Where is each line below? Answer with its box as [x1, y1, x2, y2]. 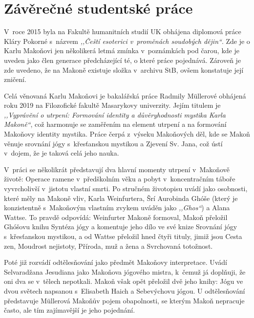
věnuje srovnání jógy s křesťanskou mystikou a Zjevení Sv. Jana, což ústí [4, 138, 223, 148]
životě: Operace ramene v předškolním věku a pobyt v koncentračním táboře [4, 174, 235, 184]
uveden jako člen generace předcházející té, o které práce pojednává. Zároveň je [4, 55, 241, 65]
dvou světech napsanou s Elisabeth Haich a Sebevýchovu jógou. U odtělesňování [4, 285, 245, 296]
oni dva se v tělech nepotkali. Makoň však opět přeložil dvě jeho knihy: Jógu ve [4, 276, 243, 286]
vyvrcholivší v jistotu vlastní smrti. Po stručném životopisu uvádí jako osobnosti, [4, 183, 248, 194]
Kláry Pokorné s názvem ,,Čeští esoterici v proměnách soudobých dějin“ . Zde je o [4, 36, 250, 46]
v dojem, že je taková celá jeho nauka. [4, 148, 119, 158]
